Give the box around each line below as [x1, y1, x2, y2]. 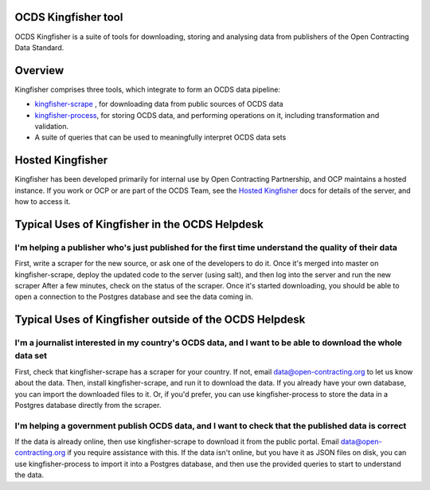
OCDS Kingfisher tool [14, 10, 123, 24]
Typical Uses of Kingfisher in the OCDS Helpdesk [14, 218, 264, 231]
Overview [14, 64, 64, 77]
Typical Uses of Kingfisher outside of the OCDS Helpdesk [14, 313, 306, 327]
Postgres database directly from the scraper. [14, 400, 162, 410]
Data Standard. [14, 42, 64, 52]
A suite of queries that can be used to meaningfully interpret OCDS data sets [34, 132, 287, 143]
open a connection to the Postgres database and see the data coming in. [14, 292, 254, 302]
